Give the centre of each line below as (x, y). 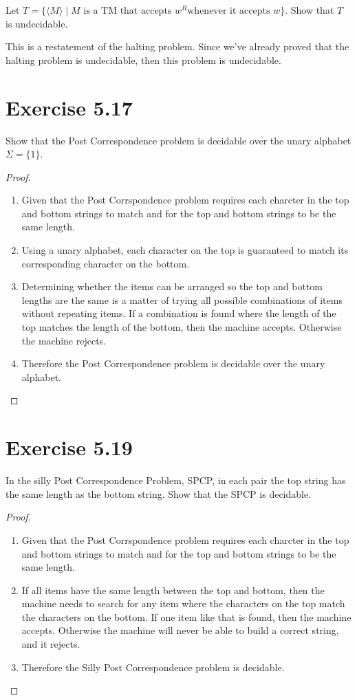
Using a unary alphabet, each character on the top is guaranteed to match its (185, 250)
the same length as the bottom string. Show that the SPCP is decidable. (159, 493)
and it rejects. (51, 644)
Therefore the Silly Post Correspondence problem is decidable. (153, 667)
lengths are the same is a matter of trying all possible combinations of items (182, 299)
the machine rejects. (64, 340)
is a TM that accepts (128, 11)
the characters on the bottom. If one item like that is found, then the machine (186, 616)
